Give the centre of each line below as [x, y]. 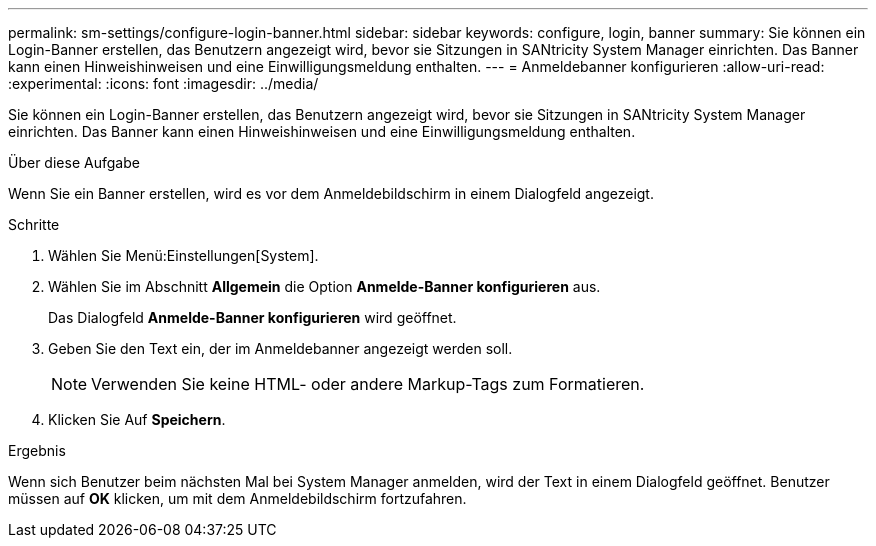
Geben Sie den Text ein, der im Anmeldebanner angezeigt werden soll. [280, 348]
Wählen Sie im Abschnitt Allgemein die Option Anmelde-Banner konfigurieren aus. [324, 286]
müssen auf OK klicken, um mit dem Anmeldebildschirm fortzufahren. [237, 498]
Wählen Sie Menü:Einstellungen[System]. [183, 255]
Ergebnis [37, 450]
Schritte [34, 224]
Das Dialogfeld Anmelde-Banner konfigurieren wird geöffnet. [252, 317]
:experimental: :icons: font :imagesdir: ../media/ [163, 83]
